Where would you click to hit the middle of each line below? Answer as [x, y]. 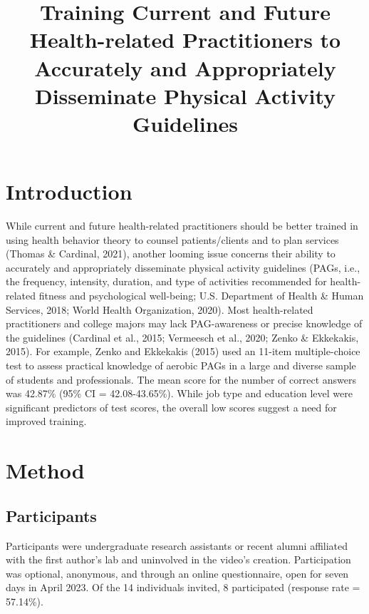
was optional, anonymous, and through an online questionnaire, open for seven [177, 573]
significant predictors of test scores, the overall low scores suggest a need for [171, 407]
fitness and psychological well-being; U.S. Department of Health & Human [201, 296]
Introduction [69, 191]
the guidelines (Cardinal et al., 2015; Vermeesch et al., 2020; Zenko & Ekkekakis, [182, 337]
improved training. [46, 421]
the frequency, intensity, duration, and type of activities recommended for [166, 281]
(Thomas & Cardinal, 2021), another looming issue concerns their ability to [171, 254]
